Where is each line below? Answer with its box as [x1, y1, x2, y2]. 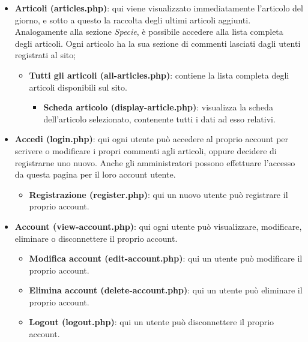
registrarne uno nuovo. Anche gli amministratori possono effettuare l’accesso [14, 156, 295, 169]
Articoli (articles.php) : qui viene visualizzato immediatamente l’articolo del [14, 2, 303, 14]
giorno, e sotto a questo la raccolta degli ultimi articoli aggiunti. [14, 13, 251, 26]
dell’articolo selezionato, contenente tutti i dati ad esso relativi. [43, 112, 276, 125]
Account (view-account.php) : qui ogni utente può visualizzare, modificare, [14, 220, 302, 232]
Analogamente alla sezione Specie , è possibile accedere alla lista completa [14, 25, 283, 38]
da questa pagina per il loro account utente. [14, 168, 176, 181]
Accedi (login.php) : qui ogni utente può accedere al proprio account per [14, 133, 289, 145]
